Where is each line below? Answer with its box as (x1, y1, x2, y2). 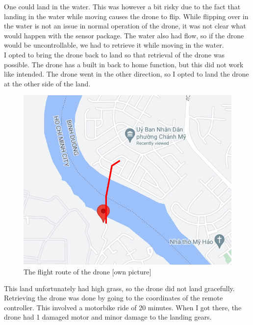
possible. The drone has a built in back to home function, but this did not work (4, 59, 244, 69)
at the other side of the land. (4, 78, 91, 88)
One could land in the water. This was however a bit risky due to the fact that (4, 1, 241, 11)
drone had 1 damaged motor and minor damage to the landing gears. (4, 312, 212, 322)
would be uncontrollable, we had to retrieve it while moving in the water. (4, 40, 224, 50)
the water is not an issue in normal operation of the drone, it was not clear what (4, 21, 246, 31)
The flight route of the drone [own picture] (24, 267, 152, 277)
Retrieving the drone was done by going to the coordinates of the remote (4, 293, 223, 303)
